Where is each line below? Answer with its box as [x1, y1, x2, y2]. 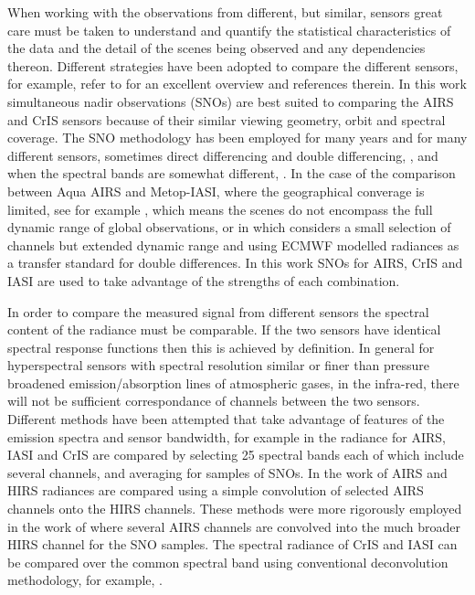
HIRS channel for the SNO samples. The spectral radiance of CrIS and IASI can [7, 535, 458, 554]
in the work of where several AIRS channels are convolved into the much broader [7, 516, 460, 536]
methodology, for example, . [7, 570, 164, 590]
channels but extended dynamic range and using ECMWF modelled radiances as [7, 235, 459, 254]
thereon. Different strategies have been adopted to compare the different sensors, [7, 56, 459, 75]
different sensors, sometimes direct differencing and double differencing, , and [7, 145, 438, 165]
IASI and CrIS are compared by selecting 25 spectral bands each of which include [7, 445, 464, 464]
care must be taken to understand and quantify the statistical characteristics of [7, 20, 451, 39]
